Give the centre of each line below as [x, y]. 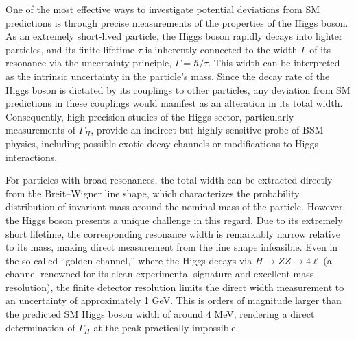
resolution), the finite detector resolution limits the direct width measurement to [175, 287]
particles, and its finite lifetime [70, 49]
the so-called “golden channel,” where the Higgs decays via [129, 260]
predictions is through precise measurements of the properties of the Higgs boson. [177, 22]
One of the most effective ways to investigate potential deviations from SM [163, 9]
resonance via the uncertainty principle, [89, 63]
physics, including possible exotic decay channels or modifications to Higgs [162, 143]
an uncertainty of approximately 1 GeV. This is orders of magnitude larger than [174, 300]
